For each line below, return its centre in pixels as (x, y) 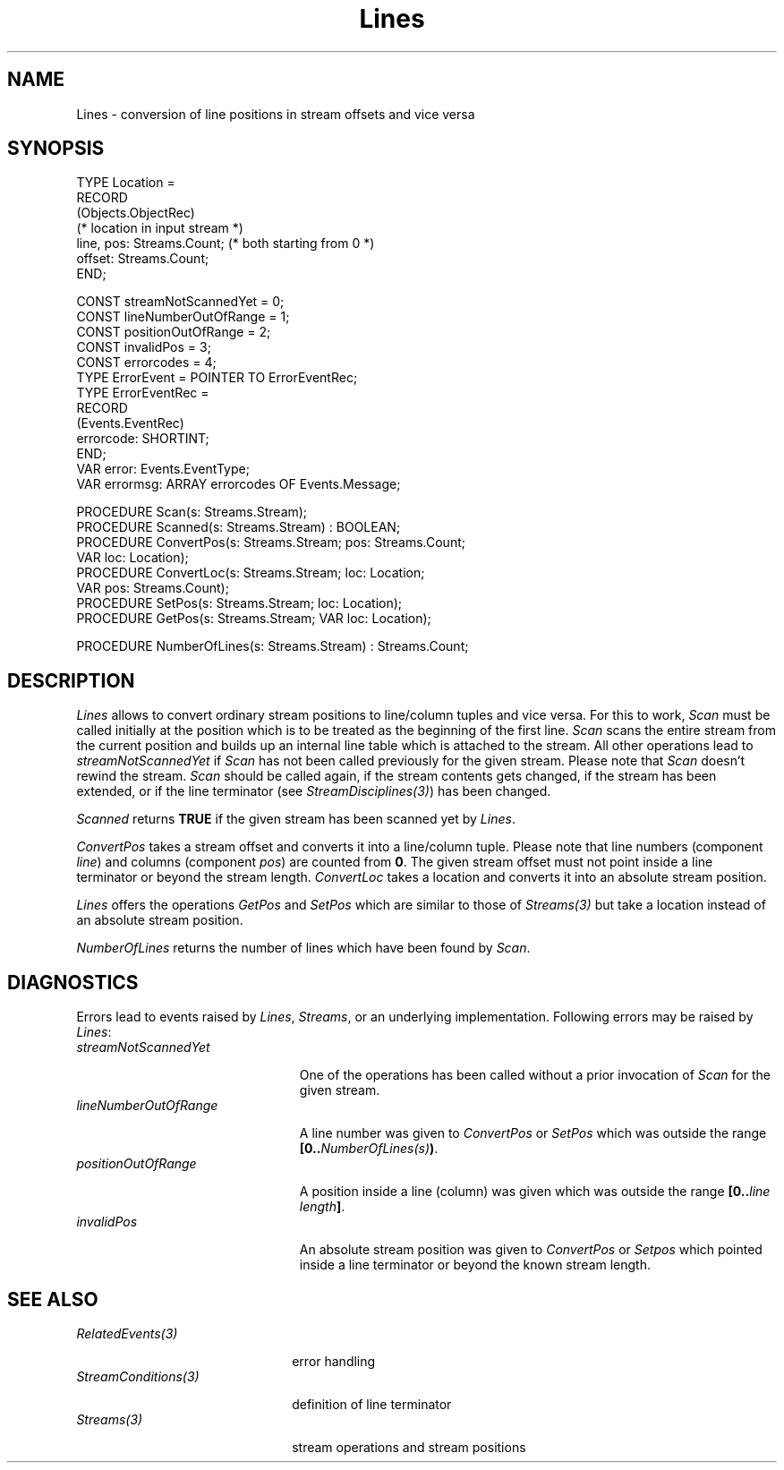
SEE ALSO (53, 1299)
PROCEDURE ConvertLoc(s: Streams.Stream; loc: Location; (251, 573)
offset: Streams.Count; (143, 259)
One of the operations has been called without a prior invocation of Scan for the (535, 1075)
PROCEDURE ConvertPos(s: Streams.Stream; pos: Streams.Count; (271, 543)
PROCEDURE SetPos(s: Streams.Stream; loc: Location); (239, 603)
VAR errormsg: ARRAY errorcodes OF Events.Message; (239, 484)
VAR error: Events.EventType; (163, 469)
